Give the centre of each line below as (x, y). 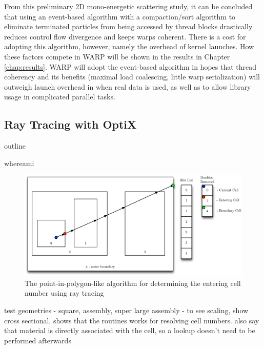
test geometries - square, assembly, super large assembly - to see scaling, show (126, 310)
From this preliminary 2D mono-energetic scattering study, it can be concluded (128, 6)
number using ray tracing (64, 293)
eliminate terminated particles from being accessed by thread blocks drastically (128, 26)
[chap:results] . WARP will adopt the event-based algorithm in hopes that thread (130, 66)
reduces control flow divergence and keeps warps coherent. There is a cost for (125, 36)
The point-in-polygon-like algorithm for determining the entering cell (133, 283)
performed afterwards (38, 340)
